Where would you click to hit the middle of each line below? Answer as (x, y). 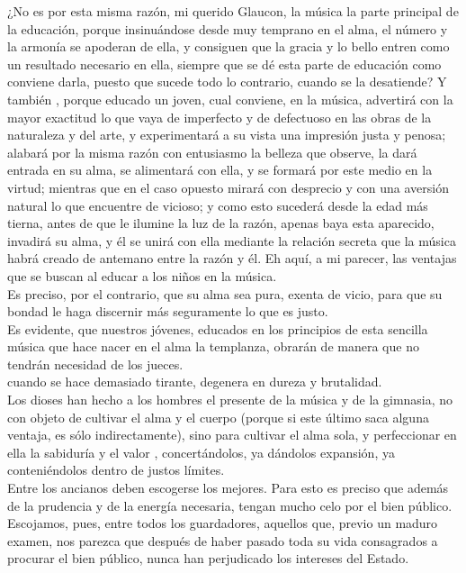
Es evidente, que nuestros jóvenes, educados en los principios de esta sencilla (218, 328)
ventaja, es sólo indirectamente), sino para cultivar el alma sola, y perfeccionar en (232, 435)
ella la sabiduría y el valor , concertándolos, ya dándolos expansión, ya (201, 452)
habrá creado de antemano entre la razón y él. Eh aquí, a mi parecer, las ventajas (232, 258)
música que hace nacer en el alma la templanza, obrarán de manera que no (213, 346)
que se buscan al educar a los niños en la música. (142, 275)
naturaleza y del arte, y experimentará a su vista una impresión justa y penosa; (227, 135)
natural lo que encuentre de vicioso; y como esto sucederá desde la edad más (218, 205)
